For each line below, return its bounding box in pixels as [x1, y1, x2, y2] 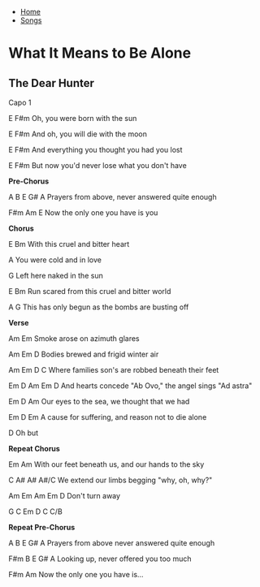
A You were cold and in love [8, 255, 102, 265]
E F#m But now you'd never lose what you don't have [8, 161, 187, 170]
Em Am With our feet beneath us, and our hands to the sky [8, 460, 205, 469]
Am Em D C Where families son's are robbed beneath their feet [8, 365, 219, 374]
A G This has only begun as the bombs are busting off [8, 302, 189, 312]
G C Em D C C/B [8, 507, 63, 516]
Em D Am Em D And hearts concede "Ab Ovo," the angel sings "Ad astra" [8, 381, 253, 391]
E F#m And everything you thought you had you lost [8, 145, 183, 154]
